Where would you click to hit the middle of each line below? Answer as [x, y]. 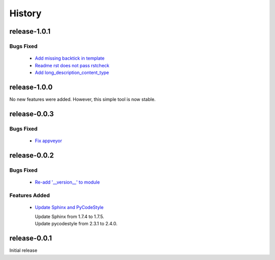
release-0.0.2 [32, 155]
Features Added [30, 195]
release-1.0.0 [31, 87]
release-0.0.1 [31, 238]
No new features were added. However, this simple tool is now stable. [82, 99]
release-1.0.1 [30, 31]
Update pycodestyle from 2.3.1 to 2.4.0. [76, 224]
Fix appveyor [48, 141]
